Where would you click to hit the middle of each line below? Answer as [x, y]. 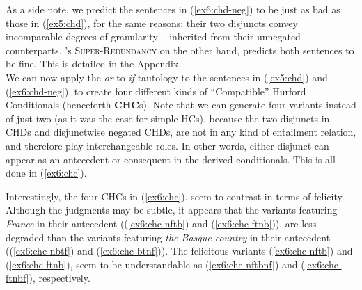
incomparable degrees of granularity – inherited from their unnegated [153, 37]
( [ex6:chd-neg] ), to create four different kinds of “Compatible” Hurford [156, 91]
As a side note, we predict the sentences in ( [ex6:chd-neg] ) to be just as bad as [173, 9]
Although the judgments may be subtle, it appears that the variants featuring [172, 210]
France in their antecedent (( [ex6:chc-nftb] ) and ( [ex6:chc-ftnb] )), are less [161, 223]
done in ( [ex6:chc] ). [46, 173]
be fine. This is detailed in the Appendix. [94, 64]
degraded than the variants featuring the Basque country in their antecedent [168, 237]
